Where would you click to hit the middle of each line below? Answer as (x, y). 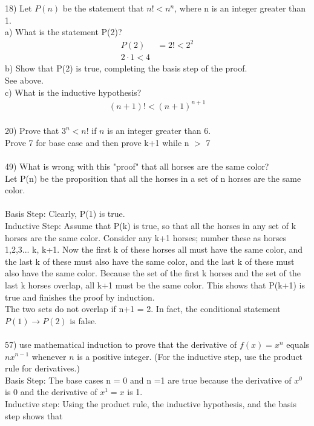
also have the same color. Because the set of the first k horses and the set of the (153, 273)
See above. (24, 80)
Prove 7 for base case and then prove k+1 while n (97, 142)
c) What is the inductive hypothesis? (73, 92)
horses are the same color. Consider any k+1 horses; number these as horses (146, 237)
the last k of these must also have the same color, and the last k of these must (150, 261)
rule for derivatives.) (42, 368)
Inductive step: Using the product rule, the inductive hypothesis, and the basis (151, 403)
